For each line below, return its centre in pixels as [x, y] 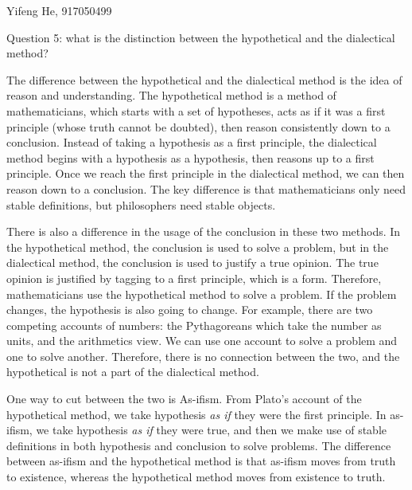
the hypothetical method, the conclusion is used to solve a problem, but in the [198, 247]
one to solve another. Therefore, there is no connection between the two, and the [203, 356]
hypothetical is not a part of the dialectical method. [133, 372]
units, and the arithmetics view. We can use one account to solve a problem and [202, 341]
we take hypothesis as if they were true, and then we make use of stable [212, 430]
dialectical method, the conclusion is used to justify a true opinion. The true [192, 263]
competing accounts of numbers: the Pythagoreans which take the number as [194, 325]
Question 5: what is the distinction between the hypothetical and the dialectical [201, 37]
